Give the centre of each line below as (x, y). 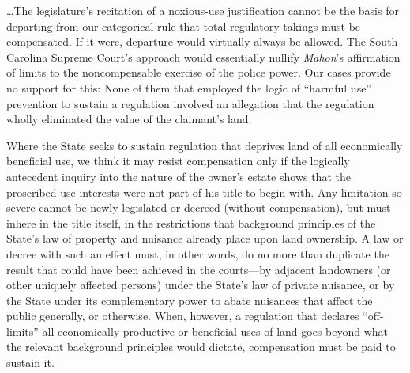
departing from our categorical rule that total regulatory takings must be (184, 26)
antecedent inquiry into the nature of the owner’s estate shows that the (179, 176)
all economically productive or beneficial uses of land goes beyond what (215, 331)
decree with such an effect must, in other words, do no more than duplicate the (198, 253)
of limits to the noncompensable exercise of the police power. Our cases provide (199, 72)
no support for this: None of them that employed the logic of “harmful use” (189, 87)
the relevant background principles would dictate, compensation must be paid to (201, 347)
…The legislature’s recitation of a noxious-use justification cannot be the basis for (203, 10)
